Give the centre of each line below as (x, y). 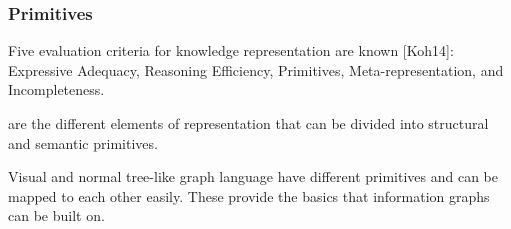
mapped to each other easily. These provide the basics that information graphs (249, 195)
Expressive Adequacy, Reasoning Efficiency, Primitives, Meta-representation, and (256, 69)
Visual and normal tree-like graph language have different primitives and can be (253, 176)
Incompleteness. (56, 89)
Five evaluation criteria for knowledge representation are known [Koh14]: (231, 50)
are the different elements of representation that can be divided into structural (248, 123)
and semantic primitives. (83, 142)
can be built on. (56, 215)
